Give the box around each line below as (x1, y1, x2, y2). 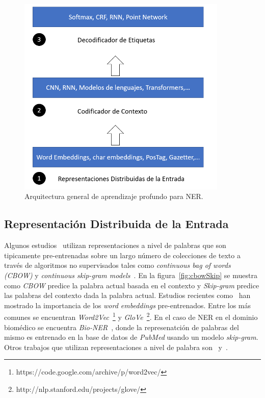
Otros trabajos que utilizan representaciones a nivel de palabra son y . (4, 341, 228, 352)
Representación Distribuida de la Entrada (4, 216, 229, 232)
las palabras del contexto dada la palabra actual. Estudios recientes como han (4, 290, 251, 301)
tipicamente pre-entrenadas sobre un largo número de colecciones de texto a (4, 250, 241, 260)
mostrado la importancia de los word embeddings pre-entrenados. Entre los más (4, 300, 251, 310)
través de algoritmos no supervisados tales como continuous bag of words (4, 260, 231, 270)
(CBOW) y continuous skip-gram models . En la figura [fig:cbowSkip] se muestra (4, 269, 257, 280)
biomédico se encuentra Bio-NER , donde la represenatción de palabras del (4, 321, 239, 332)
